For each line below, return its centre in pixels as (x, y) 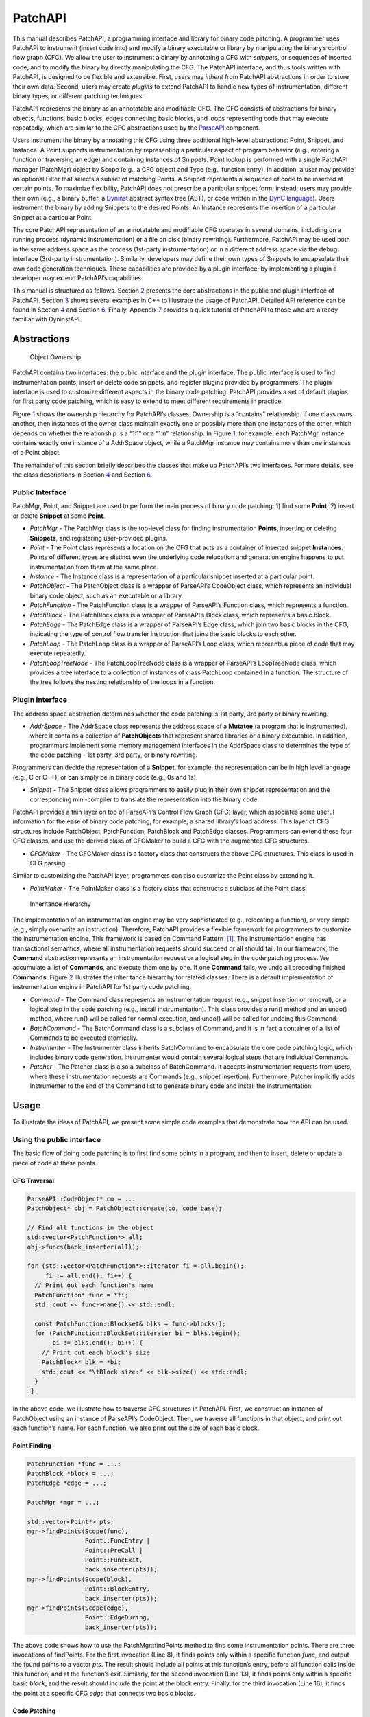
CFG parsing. (49, 863)
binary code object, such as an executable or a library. (107, 595)
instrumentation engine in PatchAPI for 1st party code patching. (102, 987)
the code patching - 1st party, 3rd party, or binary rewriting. (114, 755)
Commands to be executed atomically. (84, 1038)
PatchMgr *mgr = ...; (63, 1502)
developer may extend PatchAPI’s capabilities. (78, 277)
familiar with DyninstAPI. (47, 319)
